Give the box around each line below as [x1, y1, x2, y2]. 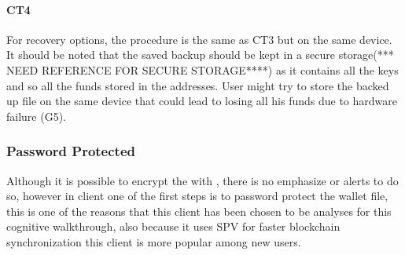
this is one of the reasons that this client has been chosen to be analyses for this [6, 202, 392, 219]
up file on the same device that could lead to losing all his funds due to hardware [6, 93, 397, 109]
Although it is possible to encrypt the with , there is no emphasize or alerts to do [6, 172, 399, 188]
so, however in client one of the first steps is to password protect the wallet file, [6, 188, 388, 204]
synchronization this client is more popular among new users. [6, 233, 301, 250]
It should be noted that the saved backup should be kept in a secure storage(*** [6, 46, 394, 63]
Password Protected [6, 141, 135, 161]
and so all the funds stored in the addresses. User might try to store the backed [6, 77, 389, 93]
